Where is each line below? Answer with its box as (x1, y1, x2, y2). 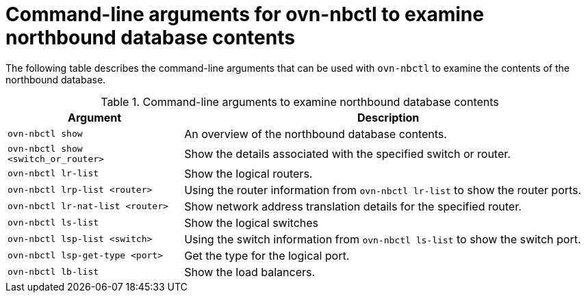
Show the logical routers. (184, 166, 313, 180)
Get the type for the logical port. (184, 248, 350, 262)
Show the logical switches (184, 215, 319, 230)
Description (357, 110, 420, 124)
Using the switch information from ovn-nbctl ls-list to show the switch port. (184, 232, 581, 246)
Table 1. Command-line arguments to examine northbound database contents (101, 94, 499, 109)
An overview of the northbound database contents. (184, 126, 447, 141)
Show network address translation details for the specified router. (184, 199, 522, 213)
